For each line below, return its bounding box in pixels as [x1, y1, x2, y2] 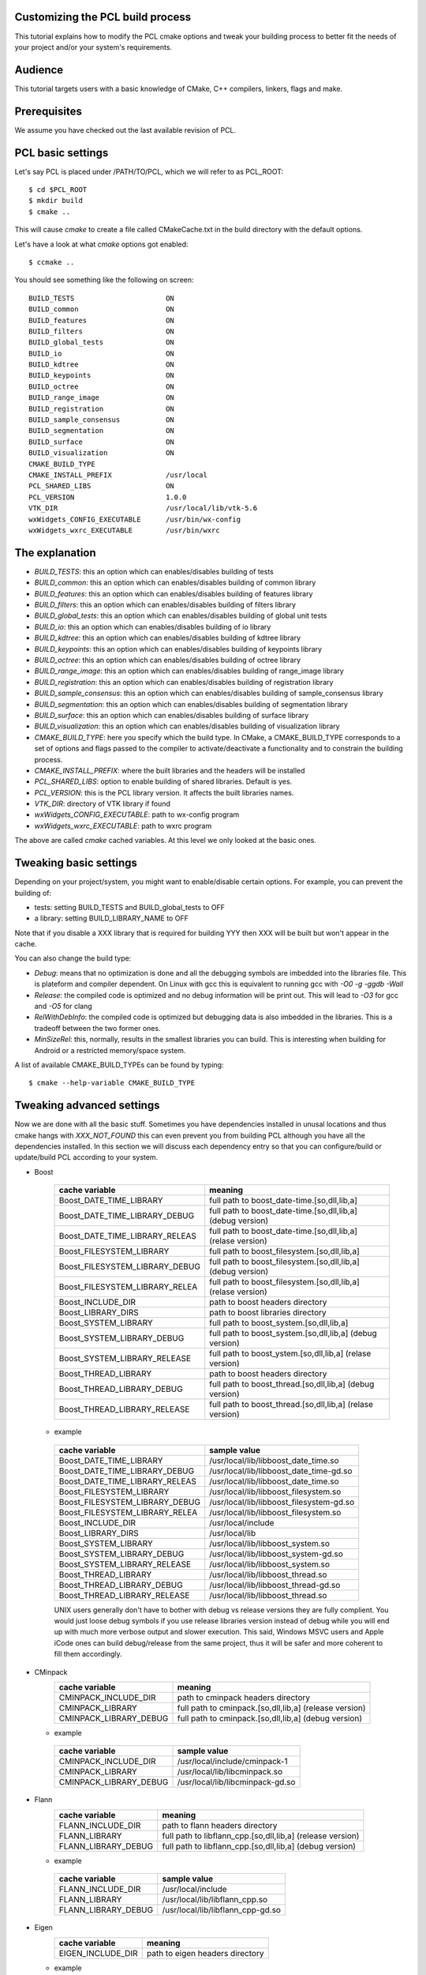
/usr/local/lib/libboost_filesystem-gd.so [209, 1496, 355, 1507]
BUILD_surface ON [28, 437, 175, 446]
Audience [14, 63, 64, 77]
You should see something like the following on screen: [14, 275, 194, 284]
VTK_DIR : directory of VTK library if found [34, 799, 171, 809]
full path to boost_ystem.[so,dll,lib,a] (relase [209, 1348, 372, 1359]
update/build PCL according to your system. [14, 1153, 158, 1162]
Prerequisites [14, 104, 82, 118]
